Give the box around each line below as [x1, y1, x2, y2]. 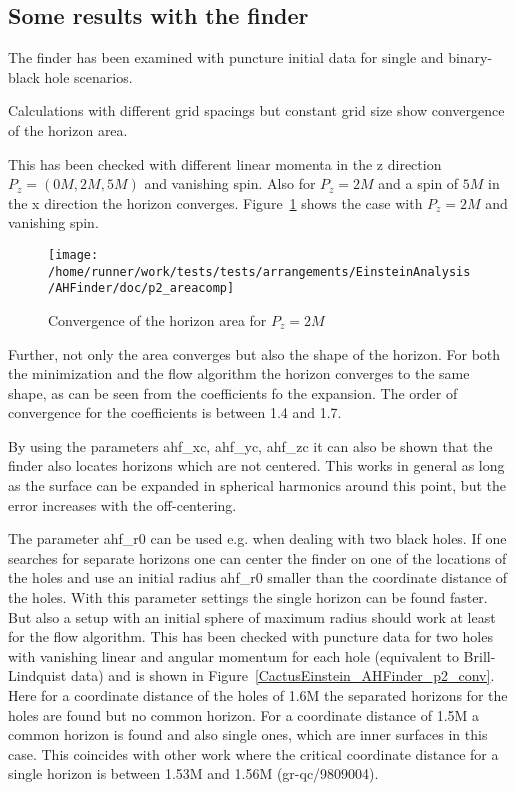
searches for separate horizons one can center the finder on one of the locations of [8, 547, 507, 568]
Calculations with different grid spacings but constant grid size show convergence [8, 100, 505, 121]
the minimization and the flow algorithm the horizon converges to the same [8, 363, 470, 384]
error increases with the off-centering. [8, 494, 237, 515]
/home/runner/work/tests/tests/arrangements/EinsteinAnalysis [48, 264, 471, 279]
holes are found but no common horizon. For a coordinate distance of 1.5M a [8, 704, 480, 725]
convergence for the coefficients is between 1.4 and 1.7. [8, 402, 342, 423]
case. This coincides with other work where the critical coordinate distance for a [8, 743, 499, 764]
